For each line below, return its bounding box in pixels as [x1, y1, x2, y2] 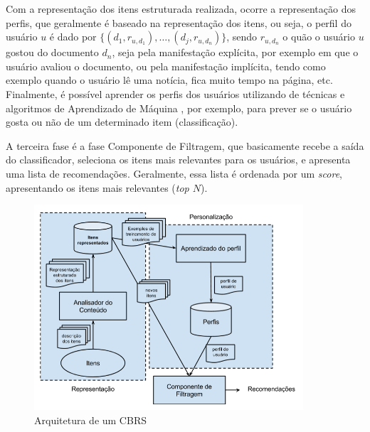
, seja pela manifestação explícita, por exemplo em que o [112, 45, 359, 60]
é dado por [49, 29, 97, 44]
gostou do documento [6, 45, 99, 60]
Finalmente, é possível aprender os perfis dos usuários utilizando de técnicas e [6, 86, 345, 101]
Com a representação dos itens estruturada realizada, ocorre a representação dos [6, 1, 356, 16]
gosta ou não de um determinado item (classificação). [6, 114, 238, 129]
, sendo [226, 29, 258, 44]
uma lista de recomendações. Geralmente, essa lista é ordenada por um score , [6, 166, 343, 180]
